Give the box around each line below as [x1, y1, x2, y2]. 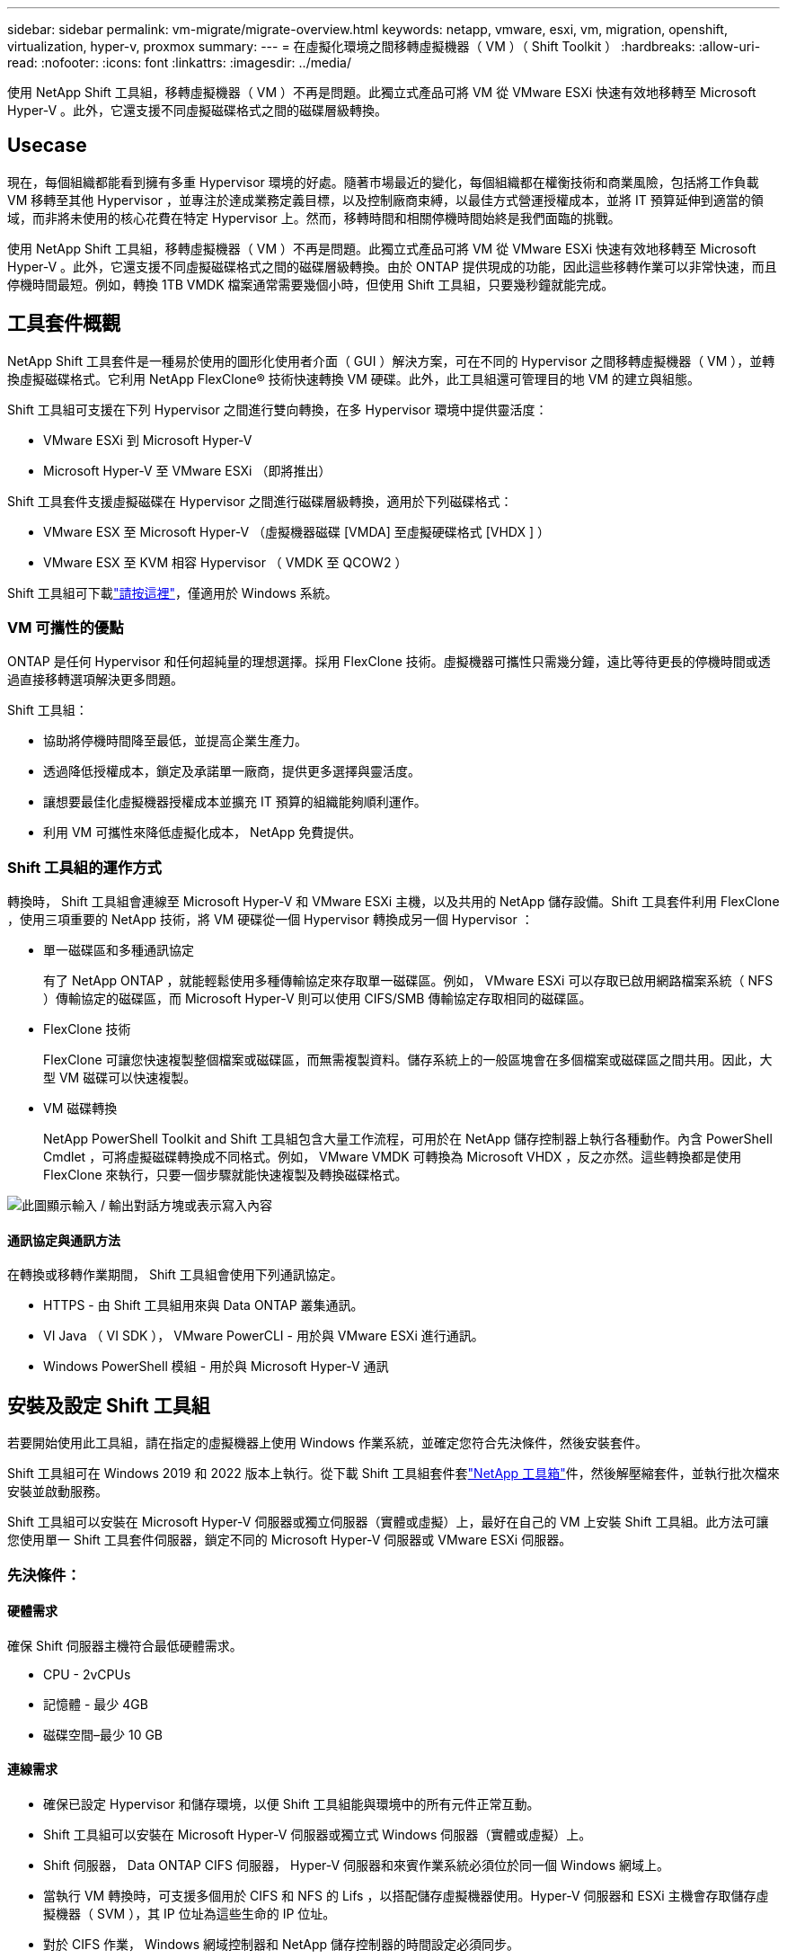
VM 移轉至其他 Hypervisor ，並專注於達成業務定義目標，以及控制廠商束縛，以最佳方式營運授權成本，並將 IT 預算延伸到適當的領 [7, 191, 764, 208]
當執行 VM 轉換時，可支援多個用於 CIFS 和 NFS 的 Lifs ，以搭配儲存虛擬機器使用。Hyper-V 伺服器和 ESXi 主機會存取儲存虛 [43, 1888, 769, 1904]
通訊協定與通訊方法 [7, 1232, 120, 1248]
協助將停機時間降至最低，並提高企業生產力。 [43, 733, 307, 749]
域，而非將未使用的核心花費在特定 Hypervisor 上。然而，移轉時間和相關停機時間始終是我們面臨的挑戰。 [7, 209, 621, 226]
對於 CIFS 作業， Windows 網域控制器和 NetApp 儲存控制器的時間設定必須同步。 [43, 1937, 519, 1953]
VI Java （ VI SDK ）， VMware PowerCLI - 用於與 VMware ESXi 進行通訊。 [43, 1328, 484, 1344]
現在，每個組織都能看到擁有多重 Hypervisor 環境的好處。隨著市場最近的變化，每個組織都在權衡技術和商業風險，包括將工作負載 [7, 174, 759, 190]
